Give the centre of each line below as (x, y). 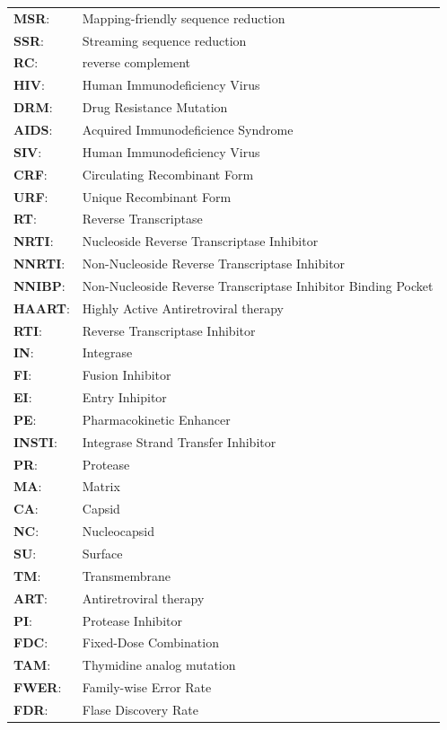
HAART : (42, 308)
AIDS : (33, 129)
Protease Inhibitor (132, 620)
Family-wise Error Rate (147, 687)
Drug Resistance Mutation (155, 107)
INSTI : (35, 441)
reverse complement (136, 62)
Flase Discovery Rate (140, 709)
